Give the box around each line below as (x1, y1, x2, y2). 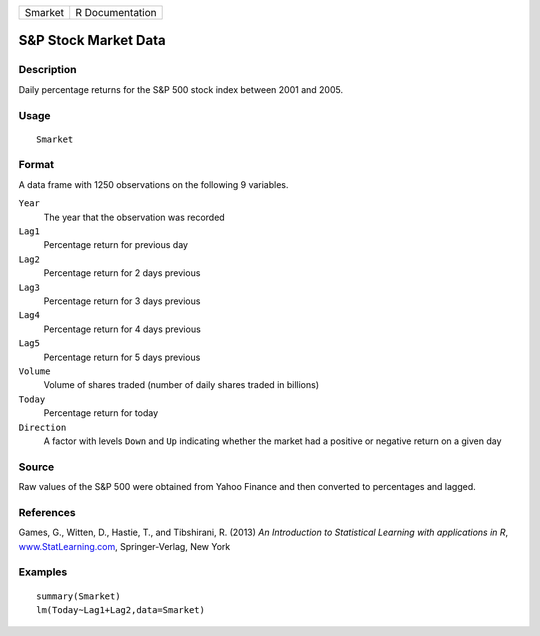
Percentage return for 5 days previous (43, 351, 201, 363)
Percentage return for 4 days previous (43, 323, 202, 335)
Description (18, 63, 77, 77)
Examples (18, 565, 68, 579)
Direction (18, 421, 67, 433)
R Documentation (75, 6, 157, 19)
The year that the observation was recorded (43, 211, 225, 223)
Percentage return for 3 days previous (43, 295, 201, 307)
